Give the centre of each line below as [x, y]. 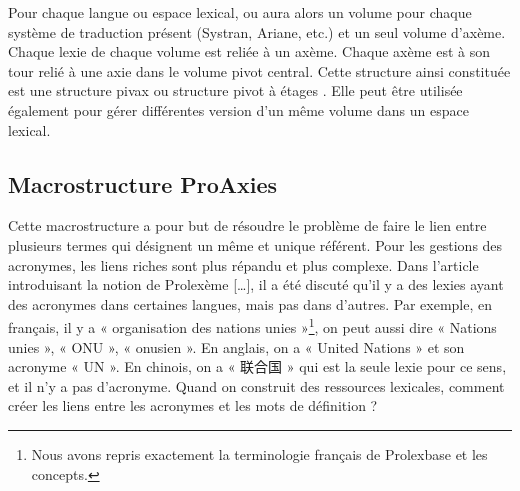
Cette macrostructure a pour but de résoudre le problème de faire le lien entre [247, 225]
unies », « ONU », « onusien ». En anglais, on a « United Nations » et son [236, 346]
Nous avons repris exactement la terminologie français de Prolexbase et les [259, 453]
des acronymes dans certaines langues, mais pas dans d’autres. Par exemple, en [250, 303]
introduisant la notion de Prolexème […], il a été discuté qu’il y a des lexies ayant [256, 284]
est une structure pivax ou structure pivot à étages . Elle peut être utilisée [235, 90]
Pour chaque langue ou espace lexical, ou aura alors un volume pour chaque [240, 12]
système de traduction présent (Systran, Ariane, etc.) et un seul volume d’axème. [257, 31]
